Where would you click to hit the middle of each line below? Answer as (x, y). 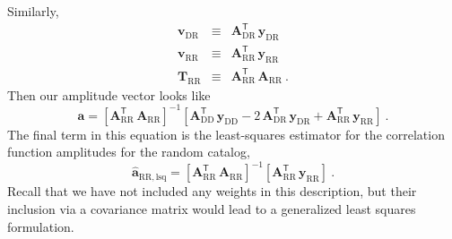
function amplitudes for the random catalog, (129, 152)
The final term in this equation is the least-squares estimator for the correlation (226, 134)
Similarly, (33, 11)
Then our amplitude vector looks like (109, 94)
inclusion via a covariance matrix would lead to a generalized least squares (212, 208)
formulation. (41, 226)
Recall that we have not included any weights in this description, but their (212, 191)
